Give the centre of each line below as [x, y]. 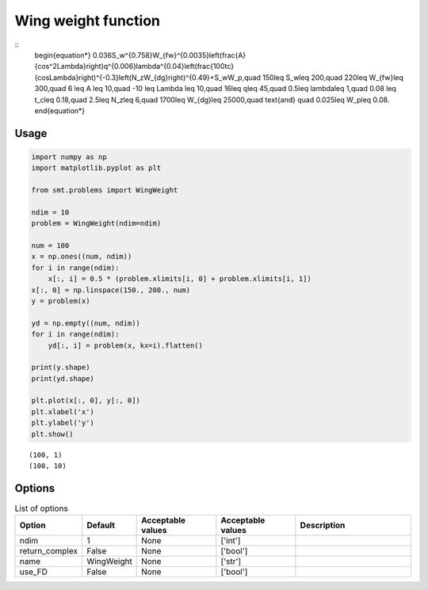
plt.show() [52, 434]
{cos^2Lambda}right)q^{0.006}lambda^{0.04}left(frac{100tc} [134, 67]
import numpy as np [69, 157]
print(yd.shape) [63, 379]
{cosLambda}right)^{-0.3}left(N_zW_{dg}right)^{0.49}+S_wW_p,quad [148, 77]
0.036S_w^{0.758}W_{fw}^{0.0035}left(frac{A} [169, 55]
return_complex [49, 551]
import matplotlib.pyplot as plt [96, 168]
